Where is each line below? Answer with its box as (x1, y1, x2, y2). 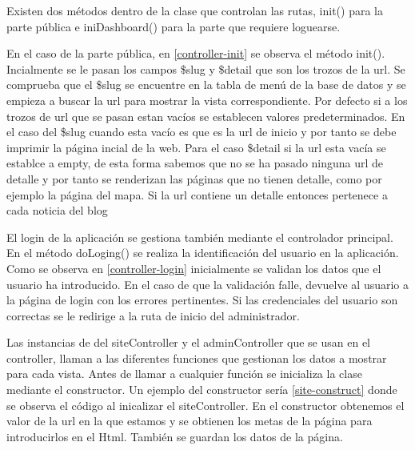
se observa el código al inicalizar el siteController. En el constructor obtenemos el (6, 396, 405, 413)
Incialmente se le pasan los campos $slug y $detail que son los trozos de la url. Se (6, 60, 405, 77)
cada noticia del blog (6, 202, 108, 219)
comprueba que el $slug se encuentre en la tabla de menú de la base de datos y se (6, 76, 406, 93)
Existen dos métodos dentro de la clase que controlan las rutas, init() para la (6, 2, 383, 18)
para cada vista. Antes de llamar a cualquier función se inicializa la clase (6, 365, 362, 382)
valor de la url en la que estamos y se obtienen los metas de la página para (6, 412, 373, 429)
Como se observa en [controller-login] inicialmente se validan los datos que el (6, 259, 381, 276)
